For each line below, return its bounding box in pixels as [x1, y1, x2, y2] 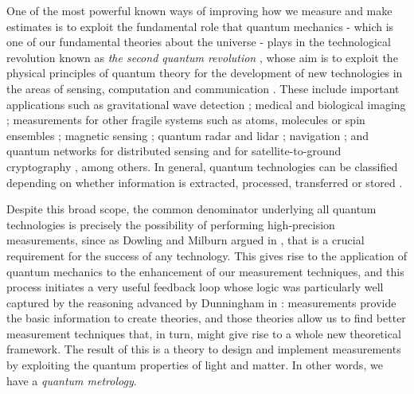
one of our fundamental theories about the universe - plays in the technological [6, 33, 391, 50]
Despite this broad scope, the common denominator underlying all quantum [6, 201, 377, 217]
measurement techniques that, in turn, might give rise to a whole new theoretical [6, 325, 401, 341]
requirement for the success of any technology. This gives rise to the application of [6, 247, 408, 263]
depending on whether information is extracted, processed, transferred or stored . [6, 174, 403, 190]
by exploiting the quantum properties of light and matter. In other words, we [6, 357, 383, 373]
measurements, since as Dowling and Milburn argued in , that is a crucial [6, 232, 365, 248]
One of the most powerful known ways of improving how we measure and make [6, 2, 393, 18]
